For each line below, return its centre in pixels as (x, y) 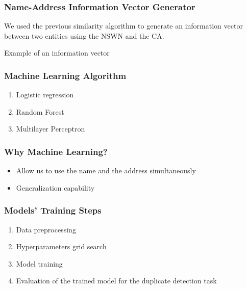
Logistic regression (45, 95)
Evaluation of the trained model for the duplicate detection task (116, 281)
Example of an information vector (57, 53)
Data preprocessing (46, 229)
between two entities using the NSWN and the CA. (84, 35)
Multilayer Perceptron (51, 129)
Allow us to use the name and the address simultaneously (106, 170)
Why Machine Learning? (56, 151)
